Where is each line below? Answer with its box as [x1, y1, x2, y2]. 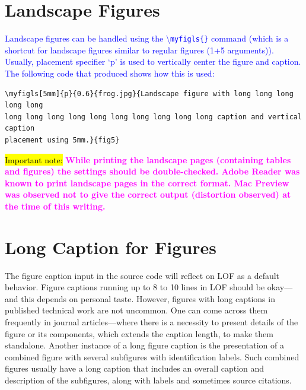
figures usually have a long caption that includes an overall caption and [5, 362, 264, 375]
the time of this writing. [5, 199, 106, 212]
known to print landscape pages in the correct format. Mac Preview [5, 176, 289, 189]
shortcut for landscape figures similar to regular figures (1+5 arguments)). [5, 43, 274, 56]
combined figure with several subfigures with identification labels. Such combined [5, 350, 299, 363]
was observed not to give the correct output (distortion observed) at [5, 188, 291, 201]
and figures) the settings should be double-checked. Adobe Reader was [5, 165, 300, 177]
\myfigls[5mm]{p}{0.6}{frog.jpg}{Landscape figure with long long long [5, 89, 294, 98]
